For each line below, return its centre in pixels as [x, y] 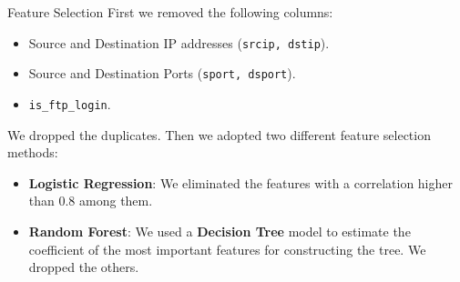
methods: [33, 152]
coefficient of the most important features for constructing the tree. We [227, 249]
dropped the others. [84, 267]
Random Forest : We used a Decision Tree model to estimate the [220, 231]
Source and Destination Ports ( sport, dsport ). [162, 73]
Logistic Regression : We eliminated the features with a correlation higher [240, 182]
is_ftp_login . [70, 103]
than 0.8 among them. [91, 201]
